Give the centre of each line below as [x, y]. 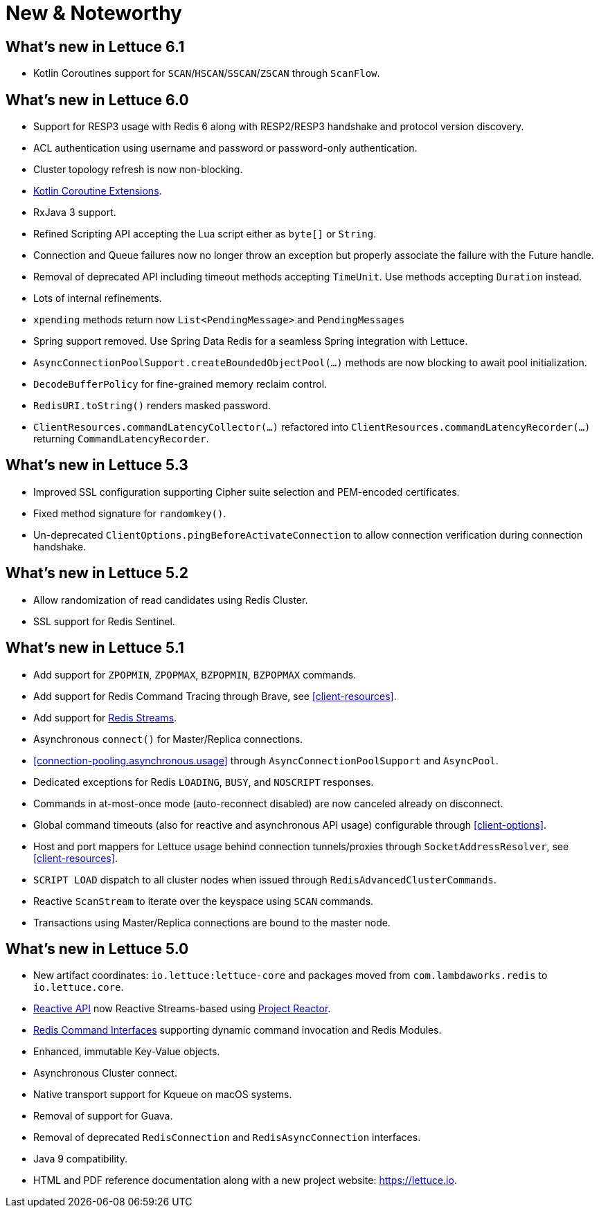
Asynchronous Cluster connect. [105, 1073]
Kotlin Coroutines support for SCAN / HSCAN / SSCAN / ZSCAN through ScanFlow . [207, 73]
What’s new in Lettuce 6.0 [97, 100]
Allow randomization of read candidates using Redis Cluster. [171, 600]
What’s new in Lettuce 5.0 [97, 949]
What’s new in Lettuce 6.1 [95, 46]
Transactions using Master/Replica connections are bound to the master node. [212, 922]
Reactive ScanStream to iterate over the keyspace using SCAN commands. [204, 901]
